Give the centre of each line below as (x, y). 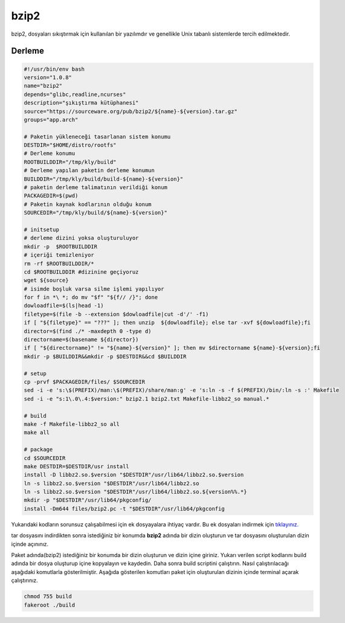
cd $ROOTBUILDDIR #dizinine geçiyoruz (81, 272)
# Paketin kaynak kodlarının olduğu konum (88, 204)
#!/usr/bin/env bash (54, 69)
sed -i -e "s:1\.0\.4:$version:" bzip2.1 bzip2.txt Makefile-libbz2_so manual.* (147, 399)
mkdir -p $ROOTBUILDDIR (61, 247)
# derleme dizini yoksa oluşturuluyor (81, 238)
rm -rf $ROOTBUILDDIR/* (59, 263)
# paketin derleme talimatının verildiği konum (95, 188)
